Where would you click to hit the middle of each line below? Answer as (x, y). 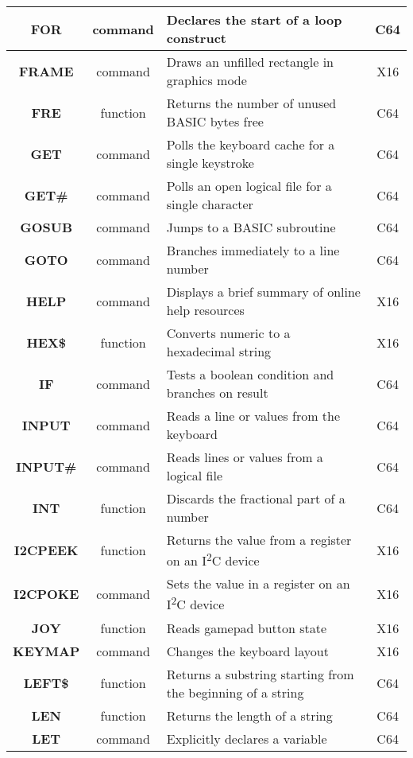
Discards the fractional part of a (256, 498)
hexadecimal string (219, 351)
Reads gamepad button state (247, 628)
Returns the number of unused (251, 103)
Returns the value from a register (259, 540)
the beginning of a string (235, 692)
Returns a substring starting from (260, 674)
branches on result (217, 393)
